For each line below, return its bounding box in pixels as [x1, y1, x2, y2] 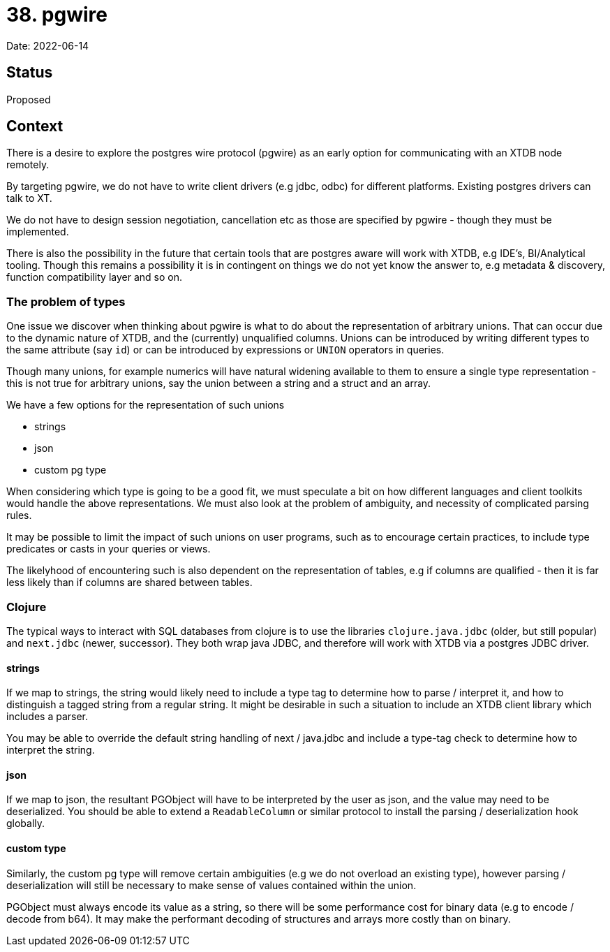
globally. [6, 817, 45, 830]
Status [6, 64, 53, 82]
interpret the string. [6, 744, 95, 756]
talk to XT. [6, 192, 52, 205]
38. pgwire [6, 3, 107, 27]
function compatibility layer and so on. [6, 271, 182, 284]
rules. [6, 509, 32, 522]
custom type [6, 842, 66, 854]
